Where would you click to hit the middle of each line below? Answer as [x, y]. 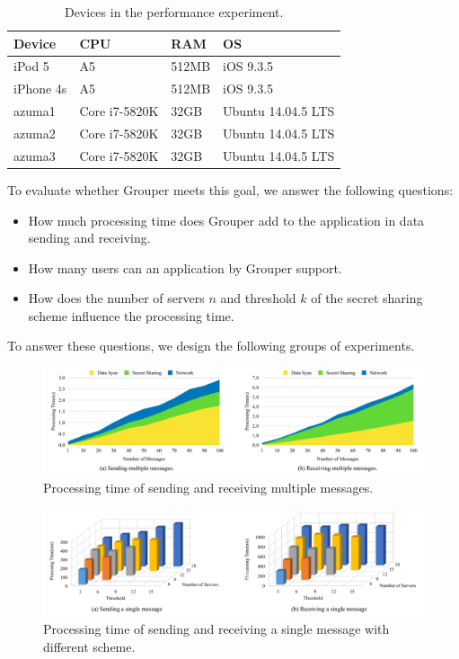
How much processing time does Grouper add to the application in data [226, 220]
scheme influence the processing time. [131, 315]
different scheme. [89, 646]
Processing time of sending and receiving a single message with [216, 629]
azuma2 [35, 133]
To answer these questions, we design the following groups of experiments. [211, 346]
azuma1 [35, 111]
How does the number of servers [116, 298]
